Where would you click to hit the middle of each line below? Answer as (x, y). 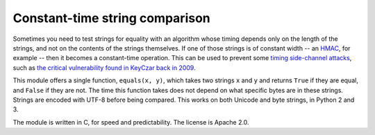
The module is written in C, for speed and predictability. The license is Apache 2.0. (131, 122)
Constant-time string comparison (112, 18)
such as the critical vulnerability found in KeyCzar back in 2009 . (104, 67)
